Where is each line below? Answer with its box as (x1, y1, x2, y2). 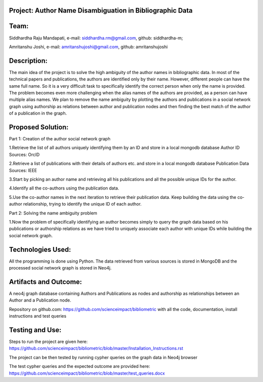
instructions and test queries (9, 313, 67, 319)
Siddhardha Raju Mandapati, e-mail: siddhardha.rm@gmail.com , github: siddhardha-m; (9, 35, 183, 41)
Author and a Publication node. (9, 297, 72, 303)
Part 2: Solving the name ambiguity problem (9, 210, 97, 216)
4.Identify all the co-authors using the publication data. (9, 185, 119, 191)
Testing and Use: (9, 325, 62, 334)
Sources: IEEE (9, 167, 38, 173)
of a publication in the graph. (9, 110, 67, 116)
